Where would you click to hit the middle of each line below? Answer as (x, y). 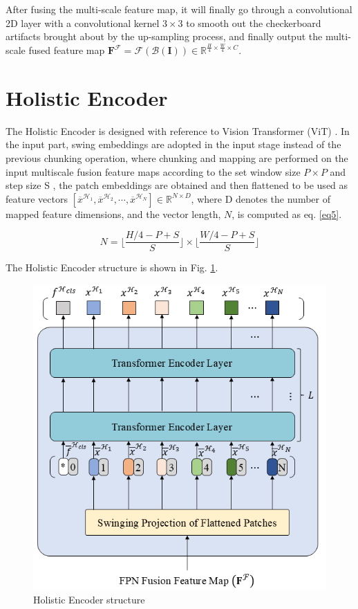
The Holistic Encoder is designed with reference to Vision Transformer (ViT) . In (178, 130)
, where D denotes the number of (261, 198)
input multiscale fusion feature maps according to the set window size (153, 171)
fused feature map (67, 50)
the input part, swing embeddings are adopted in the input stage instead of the (173, 144)
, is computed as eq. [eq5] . (287, 213)
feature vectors (37, 198)
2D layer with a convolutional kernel (83, 22)
